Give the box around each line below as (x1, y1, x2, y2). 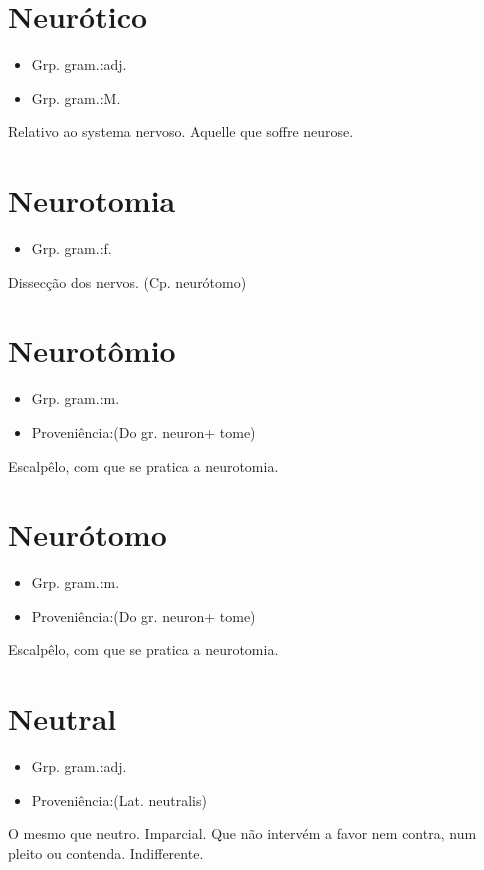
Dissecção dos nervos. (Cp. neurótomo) (8, 271, 247, 292)
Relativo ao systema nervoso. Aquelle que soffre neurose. (8, 121, 354, 142)
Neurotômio (8, 330, 176, 371)
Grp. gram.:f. (31, 238, 112, 259)
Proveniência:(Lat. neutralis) (31, 789, 207, 810)
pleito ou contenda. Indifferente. (8, 842, 204, 863)
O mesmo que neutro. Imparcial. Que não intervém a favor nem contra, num (8, 823, 477, 844)
